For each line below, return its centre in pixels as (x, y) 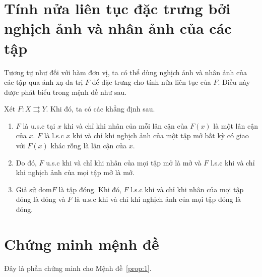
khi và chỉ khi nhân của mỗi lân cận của (126, 125)
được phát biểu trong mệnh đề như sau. (65, 92)
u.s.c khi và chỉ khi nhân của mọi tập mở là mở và (124, 162)
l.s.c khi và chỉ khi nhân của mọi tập (187, 189)
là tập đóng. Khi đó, (90, 189)
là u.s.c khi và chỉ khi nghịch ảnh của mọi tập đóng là (158, 199)
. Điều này (234, 82)
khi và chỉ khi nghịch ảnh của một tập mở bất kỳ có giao (161, 135)
